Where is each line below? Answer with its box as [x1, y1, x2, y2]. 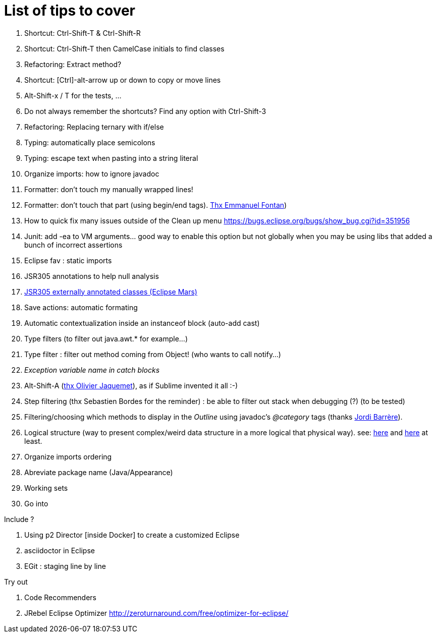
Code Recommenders [24, 593, 97, 602]
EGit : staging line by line [24, 561, 106, 570]
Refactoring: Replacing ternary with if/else [24, 122, 164, 131]
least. [24, 436, 42, 445]
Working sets [24, 483, 68, 492]
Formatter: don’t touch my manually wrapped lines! [24, 185, 193, 194]
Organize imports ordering [24, 452, 112, 461]
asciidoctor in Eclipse [24, 546, 95, 555]
